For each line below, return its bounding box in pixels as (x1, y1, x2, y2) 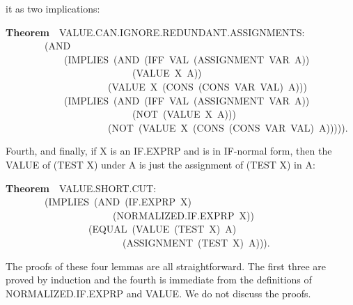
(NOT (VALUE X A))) (132, 107, 236, 121)
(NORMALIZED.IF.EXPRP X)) (112, 208, 254, 222)
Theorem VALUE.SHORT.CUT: (6, 180, 157, 195)
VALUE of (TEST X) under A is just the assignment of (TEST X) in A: (6, 157, 315, 171)
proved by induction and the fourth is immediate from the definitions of (6, 272, 312, 287)
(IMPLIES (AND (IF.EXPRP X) (44, 194, 192, 209)
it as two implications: (6, 1, 100, 15)
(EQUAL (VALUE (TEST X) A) (88, 221, 237, 236)
